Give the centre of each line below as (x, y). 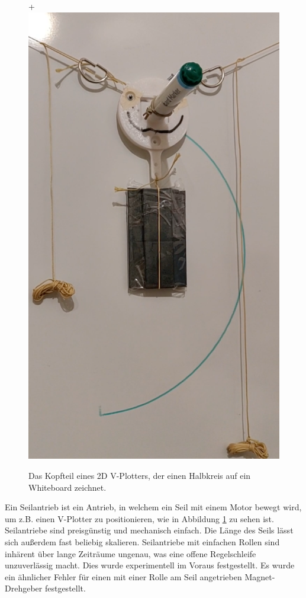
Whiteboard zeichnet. (67, 487)
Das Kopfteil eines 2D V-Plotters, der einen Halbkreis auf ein (140, 475)
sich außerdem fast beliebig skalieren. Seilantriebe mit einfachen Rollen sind (142, 541)
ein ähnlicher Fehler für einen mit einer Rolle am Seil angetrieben (123, 576)
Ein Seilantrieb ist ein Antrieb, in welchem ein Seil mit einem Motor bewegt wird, (153, 507)
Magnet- (260, 576)
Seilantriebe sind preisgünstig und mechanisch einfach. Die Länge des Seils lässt (149, 530)
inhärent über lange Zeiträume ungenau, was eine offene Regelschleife (131, 553)
